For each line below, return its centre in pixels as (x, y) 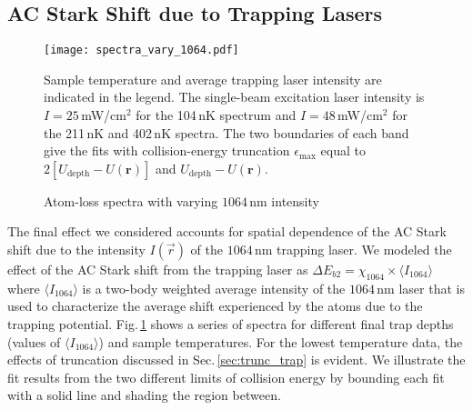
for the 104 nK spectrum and (216, 115)
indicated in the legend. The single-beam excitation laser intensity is (234, 97)
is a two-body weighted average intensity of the (214, 288)
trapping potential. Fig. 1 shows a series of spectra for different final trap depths (231, 324)
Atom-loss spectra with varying (131, 200)
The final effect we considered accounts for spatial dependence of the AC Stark (227, 231)
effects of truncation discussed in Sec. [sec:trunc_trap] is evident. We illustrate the (236, 360)
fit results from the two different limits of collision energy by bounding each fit (226, 377)
